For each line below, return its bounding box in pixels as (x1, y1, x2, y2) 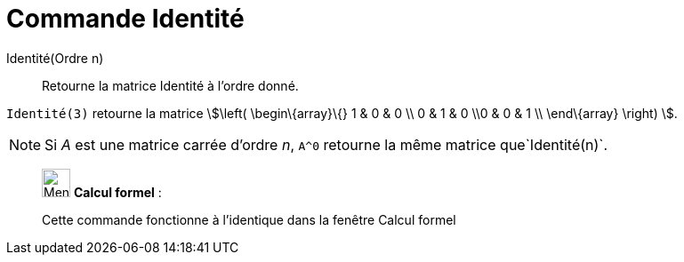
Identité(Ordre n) (6, 50, 104, 66)
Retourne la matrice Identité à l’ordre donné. (42, 77, 299, 93)
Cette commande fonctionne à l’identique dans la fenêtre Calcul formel (42, 211, 456, 227)
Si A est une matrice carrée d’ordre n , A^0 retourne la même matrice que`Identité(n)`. (44, 135, 608, 154)
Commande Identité (6, 4, 245, 34)
